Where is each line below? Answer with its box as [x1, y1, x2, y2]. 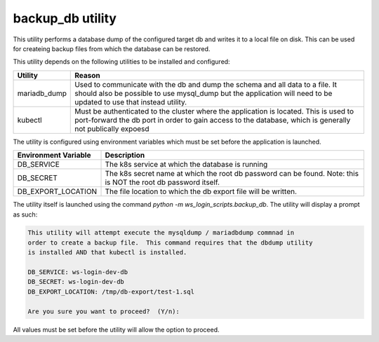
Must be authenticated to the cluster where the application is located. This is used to [74, 106, 354, 116]
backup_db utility [13, 11, 117, 26]
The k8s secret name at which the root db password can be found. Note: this [105, 169, 359, 179]
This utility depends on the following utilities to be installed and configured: [13, 57, 231, 66]
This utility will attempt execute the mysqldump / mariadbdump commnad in [27, 228, 295, 237]
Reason [74, 70, 101, 80]
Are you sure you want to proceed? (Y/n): [27, 307, 180, 315]
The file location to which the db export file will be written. [105, 186, 298, 196]
